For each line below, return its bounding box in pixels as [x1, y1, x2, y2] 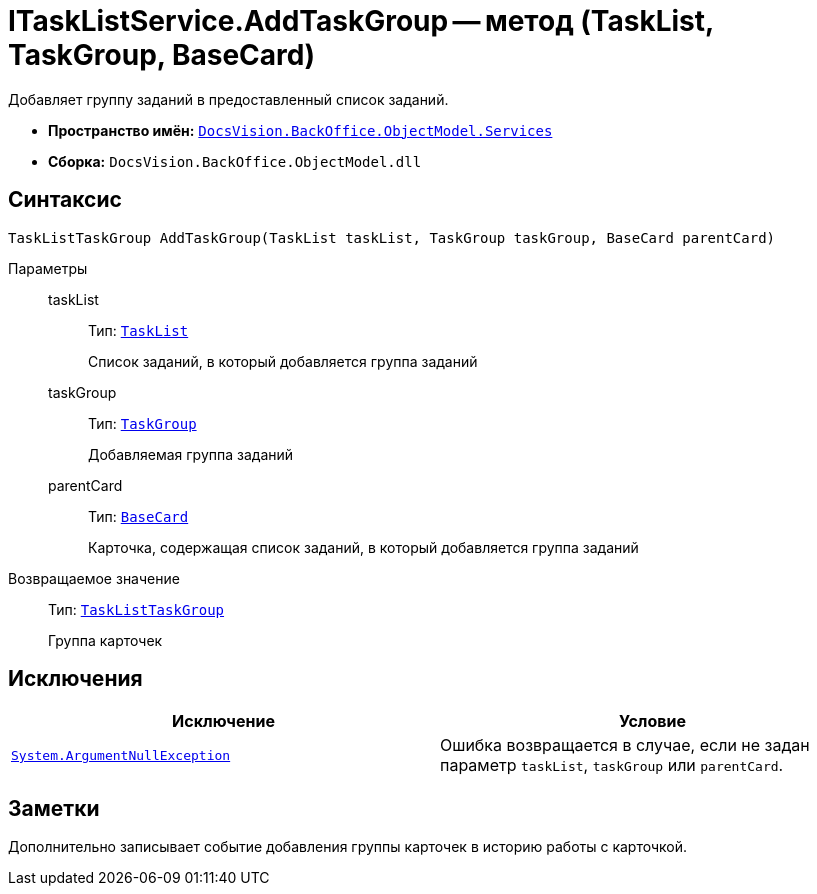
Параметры [8, 259, 88, 277]
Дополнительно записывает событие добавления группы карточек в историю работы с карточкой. [8, 838, 688, 856]
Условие [619, 711, 686, 732]
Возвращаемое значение [8, 569, 180, 587]
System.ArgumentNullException [11, 747, 231, 763]
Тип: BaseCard [88, 507, 189, 525]
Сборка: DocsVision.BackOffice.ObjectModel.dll [48, 152, 422, 170]
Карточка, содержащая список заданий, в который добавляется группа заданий [88, 538, 639, 556]
